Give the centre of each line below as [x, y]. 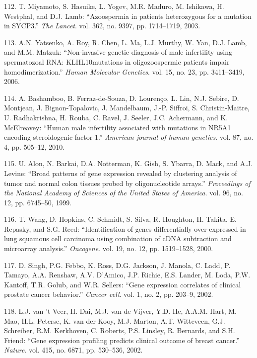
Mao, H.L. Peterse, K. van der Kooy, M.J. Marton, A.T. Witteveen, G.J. [115, 320]
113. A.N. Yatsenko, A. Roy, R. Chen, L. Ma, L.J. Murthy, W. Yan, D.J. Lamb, [126, 42]
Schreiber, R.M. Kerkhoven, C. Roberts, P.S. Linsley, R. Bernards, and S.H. [120, 330]
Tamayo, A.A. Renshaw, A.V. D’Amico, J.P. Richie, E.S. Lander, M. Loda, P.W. [127, 275]
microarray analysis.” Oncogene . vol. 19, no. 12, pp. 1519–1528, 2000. [109, 248]
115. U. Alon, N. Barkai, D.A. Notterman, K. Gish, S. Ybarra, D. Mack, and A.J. [128, 163]
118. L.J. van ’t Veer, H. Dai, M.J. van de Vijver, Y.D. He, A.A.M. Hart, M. [120, 311]
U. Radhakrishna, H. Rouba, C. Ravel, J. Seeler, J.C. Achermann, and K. [116, 117]
